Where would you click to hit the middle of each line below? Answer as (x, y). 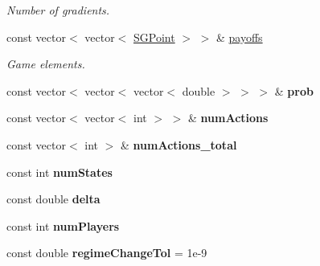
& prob (294, 90)
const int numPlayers (63, 225)
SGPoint (154, 37)
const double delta (53, 199)
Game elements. (46, 64)
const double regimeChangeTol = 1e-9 (107, 253)
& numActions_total (179, 144)
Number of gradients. (58, 10)
